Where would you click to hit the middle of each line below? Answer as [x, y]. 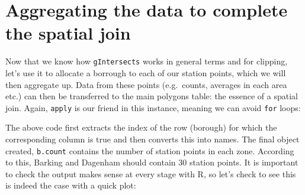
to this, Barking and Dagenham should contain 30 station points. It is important [152, 162]
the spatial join [68, 33]
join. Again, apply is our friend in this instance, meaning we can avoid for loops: [153, 107]
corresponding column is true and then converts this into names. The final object [152, 139]
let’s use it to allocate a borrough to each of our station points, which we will [146, 72]
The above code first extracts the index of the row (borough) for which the [141, 127]
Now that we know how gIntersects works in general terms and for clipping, [147, 61]
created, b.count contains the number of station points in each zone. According [150, 150]
